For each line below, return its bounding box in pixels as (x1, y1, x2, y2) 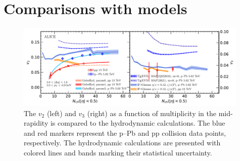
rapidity (24, 118, 49, 128)
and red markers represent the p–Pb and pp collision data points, (24, 127, 226, 138)
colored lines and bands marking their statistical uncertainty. (24, 147, 212, 158)
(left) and (46, 108, 76, 118)
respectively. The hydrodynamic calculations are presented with (24, 137, 221, 148)
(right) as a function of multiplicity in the (87, 108, 216, 118)
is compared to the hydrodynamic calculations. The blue (50, 118, 225, 128)
